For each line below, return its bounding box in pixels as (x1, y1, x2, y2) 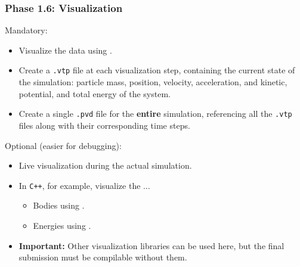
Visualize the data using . (18, 44, 112, 56)
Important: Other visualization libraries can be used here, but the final (18, 239, 284, 252)
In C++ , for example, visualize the (18, 179, 141, 191)
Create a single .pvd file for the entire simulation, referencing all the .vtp (18, 107, 292, 120)
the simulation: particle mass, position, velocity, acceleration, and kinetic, (18, 76, 287, 88)
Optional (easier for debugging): (5, 139, 122, 151)
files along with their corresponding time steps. (18, 119, 190, 131)
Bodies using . (33, 199, 85, 212)
